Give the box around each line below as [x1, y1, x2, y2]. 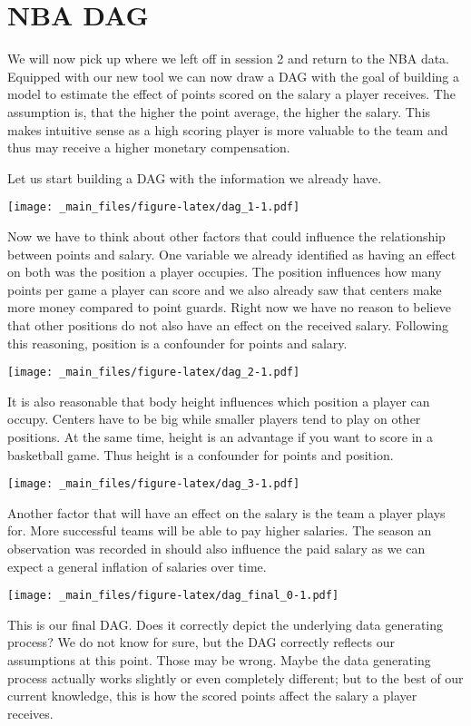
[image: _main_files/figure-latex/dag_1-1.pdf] [7, 201, 300, 214]
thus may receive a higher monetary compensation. [7, 138, 290, 157]
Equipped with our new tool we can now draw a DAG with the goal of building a [7, 66, 459, 85]
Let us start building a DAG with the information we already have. [7, 168, 382, 187]
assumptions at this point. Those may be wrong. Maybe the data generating [7, 651, 431, 669]
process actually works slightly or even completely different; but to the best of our [7, 668, 464, 687]
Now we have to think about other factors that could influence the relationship [7, 226, 446, 245]
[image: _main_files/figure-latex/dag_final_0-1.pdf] [7, 589, 339, 603]
